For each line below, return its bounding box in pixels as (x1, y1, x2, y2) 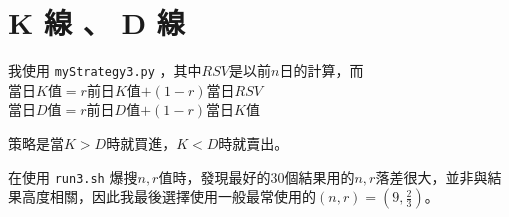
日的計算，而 (279, 60, 364, 81)
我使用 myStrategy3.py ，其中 (8, 60, 202, 81)
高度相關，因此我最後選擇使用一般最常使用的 (21, 186, 316, 207)
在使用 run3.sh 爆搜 (8, 166, 138, 187)
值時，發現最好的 (158, 166, 271, 187)
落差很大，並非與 (375, 166, 488, 187)
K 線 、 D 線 (8, 2, 185, 43)
